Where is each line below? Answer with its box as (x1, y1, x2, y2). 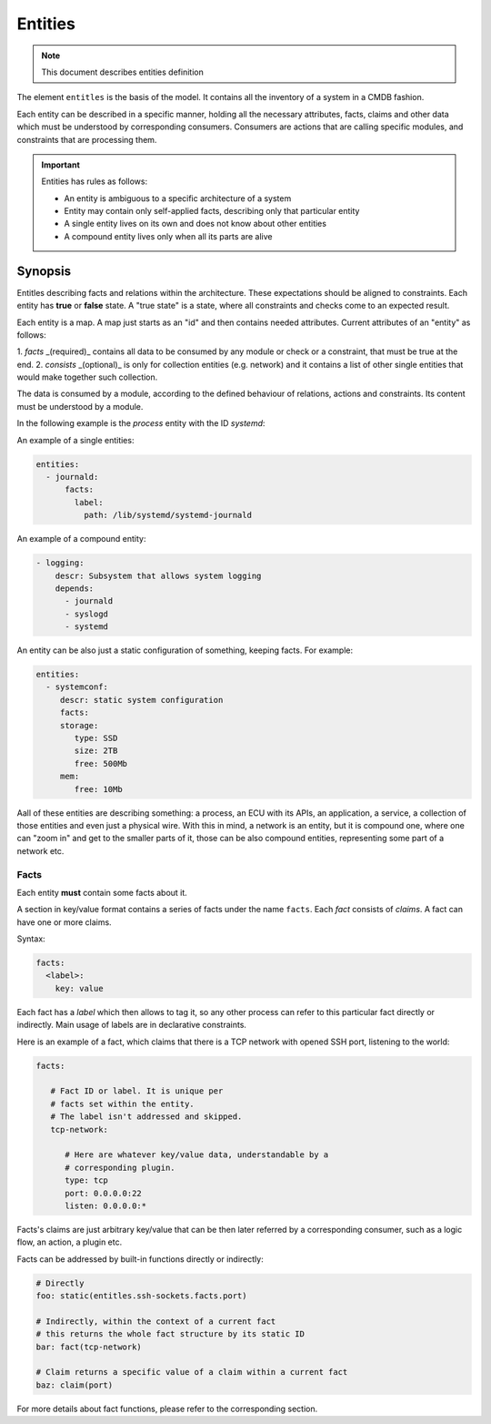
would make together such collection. (16, 371, 158, 382)
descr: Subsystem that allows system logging (55, 570, 262, 581)
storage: (59, 720, 99, 730)
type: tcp (65, 1175, 109, 1185)
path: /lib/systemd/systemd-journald (83, 510, 252, 521)
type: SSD (74, 733, 118, 744)
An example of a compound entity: (16, 534, 146, 544)
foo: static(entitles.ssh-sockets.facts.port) (35, 1291, 247, 1301)
